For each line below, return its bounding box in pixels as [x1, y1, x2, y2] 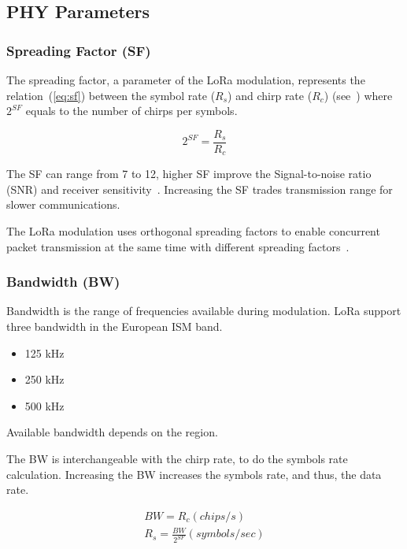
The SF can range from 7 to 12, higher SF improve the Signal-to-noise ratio [6, 165, 372, 182]
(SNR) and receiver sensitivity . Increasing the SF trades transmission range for [6, 180, 393, 197]
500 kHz [24, 397, 65, 414]
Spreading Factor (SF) [6, 40, 151, 60]
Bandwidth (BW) [6, 272, 120, 291]
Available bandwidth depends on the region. [6, 424, 218, 440]
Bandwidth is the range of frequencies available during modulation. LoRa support [6, 302, 401, 319]
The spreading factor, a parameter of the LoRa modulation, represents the [6, 72, 365, 87]
